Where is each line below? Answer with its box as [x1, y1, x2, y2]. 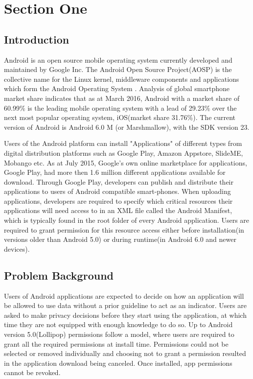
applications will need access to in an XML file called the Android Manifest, [4, 205, 232, 215]
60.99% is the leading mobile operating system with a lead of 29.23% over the [4, 102, 237, 113]
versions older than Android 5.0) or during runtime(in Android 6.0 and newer [4, 234, 236, 244]
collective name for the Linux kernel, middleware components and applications [4, 73, 239, 84]
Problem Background [4, 267, 114, 283]
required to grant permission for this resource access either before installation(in [4, 224, 244, 235]
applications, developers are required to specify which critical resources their [4, 195, 233, 206]
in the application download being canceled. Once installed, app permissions [4, 357, 232, 368]
